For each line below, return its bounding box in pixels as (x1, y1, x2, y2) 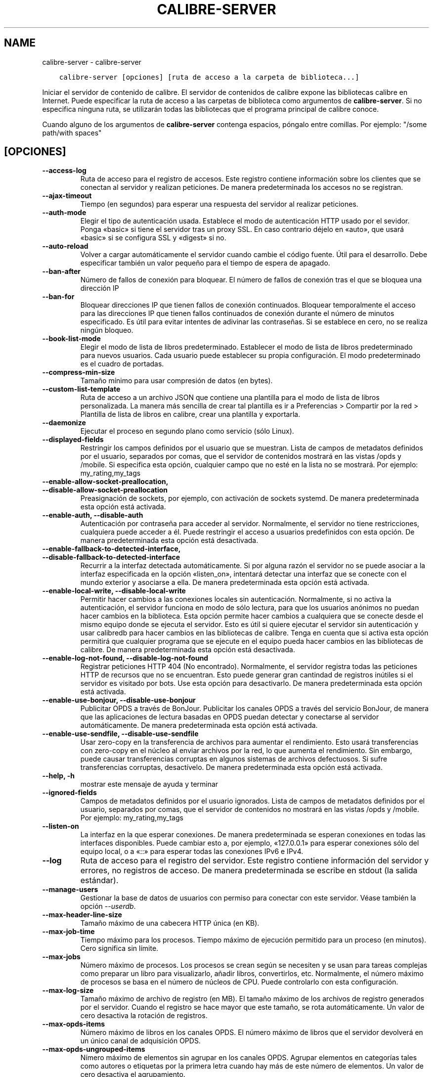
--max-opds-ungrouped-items (42, 1045, 145, 1054)
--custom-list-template (42, 385, 121, 394)
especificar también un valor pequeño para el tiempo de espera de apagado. (80, 259, 330, 268)
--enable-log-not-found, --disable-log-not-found (42, 654, 209, 663)
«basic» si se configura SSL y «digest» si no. (80, 233, 226, 242)
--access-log (42, 166, 87, 175)
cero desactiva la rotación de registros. (80, 1011, 208, 1020)
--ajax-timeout (42, 191, 92, 200)
